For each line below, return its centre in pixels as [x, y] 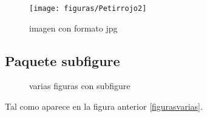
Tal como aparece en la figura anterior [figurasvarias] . [104, 106]
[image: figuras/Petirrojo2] [88, 8]
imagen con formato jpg [73, 28]
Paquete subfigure [63, 60]
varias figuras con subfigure [80, 86]
